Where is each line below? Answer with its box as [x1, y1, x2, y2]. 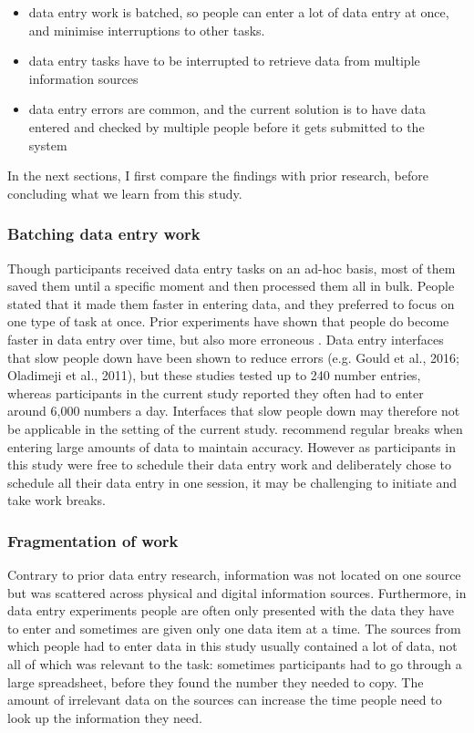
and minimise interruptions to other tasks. [28, 20, 265, 39]
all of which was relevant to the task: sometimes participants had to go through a [7, 655, 462, 674]
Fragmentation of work [7, 529, 179, 552]
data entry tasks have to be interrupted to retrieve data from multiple [28, 51, 420, 70]
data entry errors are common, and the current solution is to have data [28, 99, 427, 119]
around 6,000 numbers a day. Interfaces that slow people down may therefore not [7, 401, 460, 420]
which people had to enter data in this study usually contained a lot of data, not [7, 636, 458, 656]
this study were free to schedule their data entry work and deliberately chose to [7, 455, 452, 474]
